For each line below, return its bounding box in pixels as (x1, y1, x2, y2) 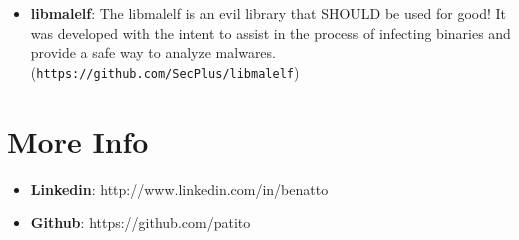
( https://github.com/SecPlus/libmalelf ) (30, 61, 300, 82)
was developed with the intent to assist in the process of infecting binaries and (30, 22, 511, 43)
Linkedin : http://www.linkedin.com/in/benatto (30, 178, 329, 199)
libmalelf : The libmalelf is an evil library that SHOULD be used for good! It (30, 3, 507, 23)
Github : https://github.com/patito (30, 212, 251, 233)
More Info (7, 120, 149, 161)
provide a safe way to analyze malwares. (30, 42, 276, 63)
